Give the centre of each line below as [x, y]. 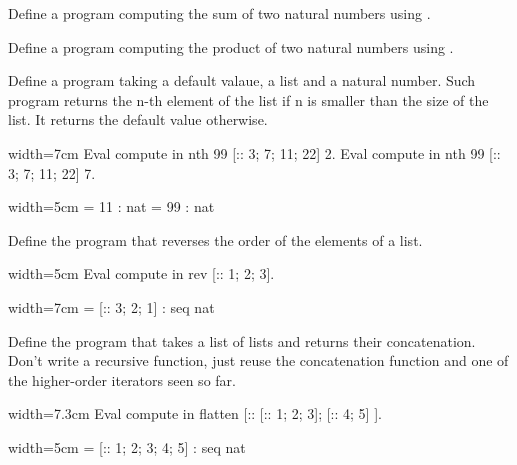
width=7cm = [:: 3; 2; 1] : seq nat [111, 306]
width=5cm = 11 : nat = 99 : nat [111, 206]
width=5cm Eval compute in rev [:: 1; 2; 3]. [141, 273]
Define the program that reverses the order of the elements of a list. [215, 239]
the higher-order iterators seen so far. [122, 379]
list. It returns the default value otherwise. [138, 119]
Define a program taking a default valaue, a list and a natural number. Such [242, 80]
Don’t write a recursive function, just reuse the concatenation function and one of [258, 360]
